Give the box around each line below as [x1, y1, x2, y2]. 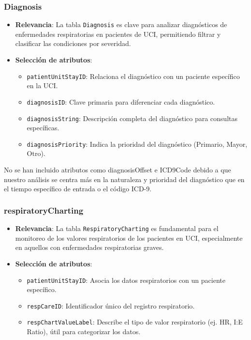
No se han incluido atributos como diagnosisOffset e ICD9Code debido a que [4, 165, 231, 175]
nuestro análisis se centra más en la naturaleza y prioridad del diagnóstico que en [4, 174, 245, 184]
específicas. [27, 123, 59, 133]
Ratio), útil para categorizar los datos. [27, 326, 141, 337]
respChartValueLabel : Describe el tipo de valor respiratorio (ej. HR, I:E [27, 317, 243, 327]
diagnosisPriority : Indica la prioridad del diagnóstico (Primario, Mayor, [27, 139, 248, 149]
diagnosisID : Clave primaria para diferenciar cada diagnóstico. [27, 96, 215, 107]
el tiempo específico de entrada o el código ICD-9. [4, 184, 152, 194]
